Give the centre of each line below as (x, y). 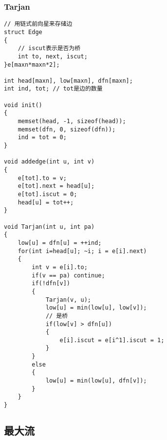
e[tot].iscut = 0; (47, 194)
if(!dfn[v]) (51, 284)
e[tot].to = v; (42, 178)
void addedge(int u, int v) (49, 162)
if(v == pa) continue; (68, 275)
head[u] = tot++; (46, 202)
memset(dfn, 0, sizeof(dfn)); (67, 129)
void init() (23, 105)
